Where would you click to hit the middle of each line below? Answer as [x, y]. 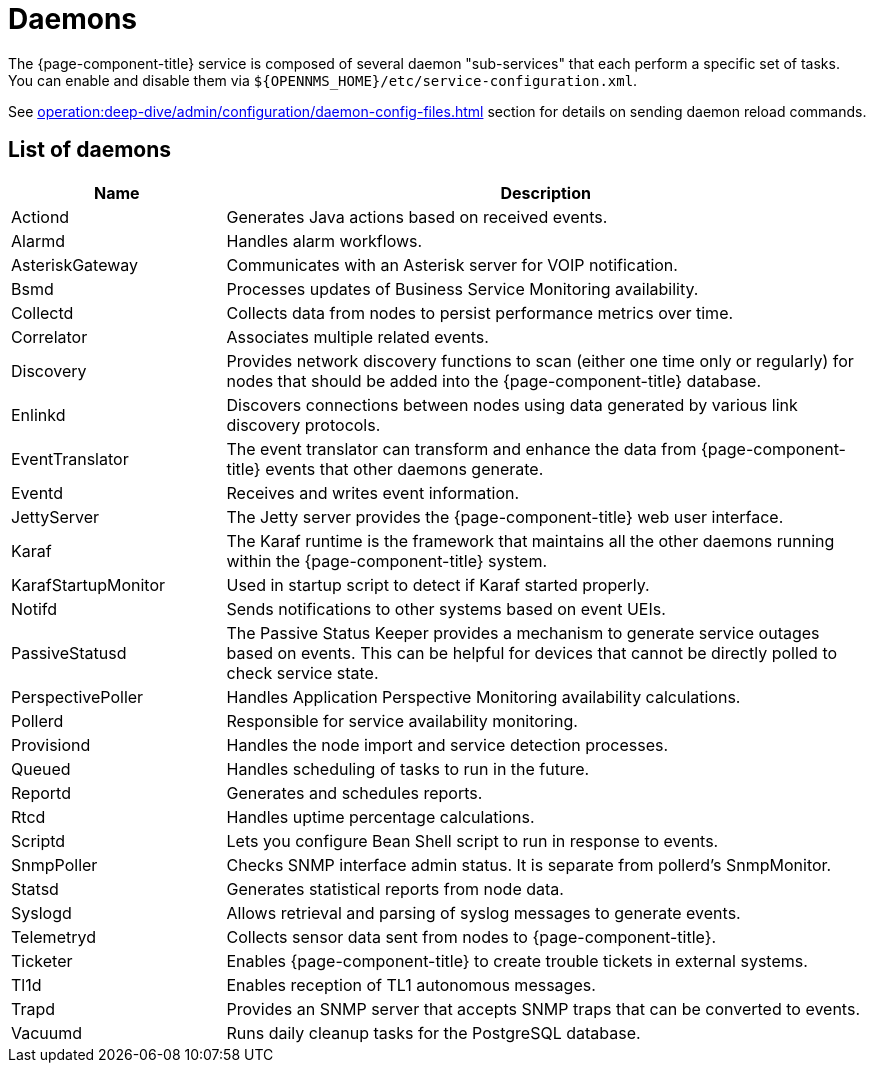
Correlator [49, 336]
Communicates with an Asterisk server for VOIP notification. [452, 264]
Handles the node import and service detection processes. [447, 744]
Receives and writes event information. [373, 492]
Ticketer [42, 960]
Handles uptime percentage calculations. [380, 816]
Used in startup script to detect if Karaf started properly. [438, 584]
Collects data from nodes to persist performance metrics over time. [480, 312]
